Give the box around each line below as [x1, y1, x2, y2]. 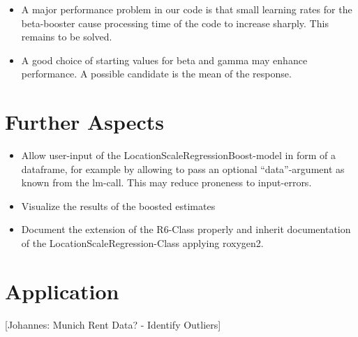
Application [5, 276, 119, 305]
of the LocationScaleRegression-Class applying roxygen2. [21, 236, 264, 250]
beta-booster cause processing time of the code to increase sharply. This [21, 15, 329, 30]
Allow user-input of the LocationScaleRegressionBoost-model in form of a [21, 148, 336, 163]
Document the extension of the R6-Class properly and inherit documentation [21, 222, 351, 237]
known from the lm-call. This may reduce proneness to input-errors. [21, 175, 312, 190]
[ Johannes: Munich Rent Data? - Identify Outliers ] [5, 317, 221, 331]
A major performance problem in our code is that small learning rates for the [21, 2, 352, 16]
